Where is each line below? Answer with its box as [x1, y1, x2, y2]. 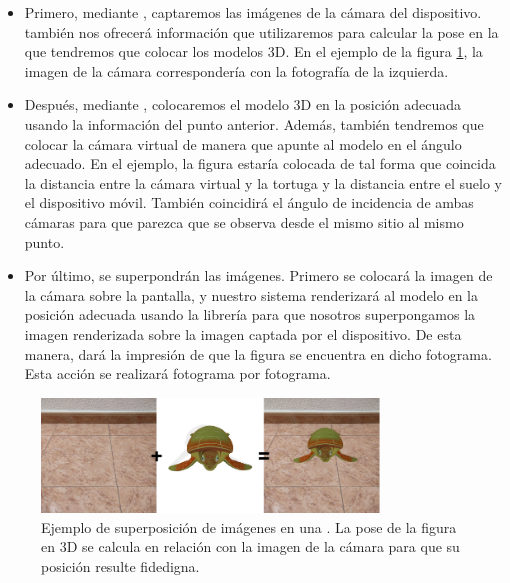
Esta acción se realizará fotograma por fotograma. [24, 363, 331, 384]
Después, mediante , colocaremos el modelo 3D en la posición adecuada [24, 94, 462, 115]
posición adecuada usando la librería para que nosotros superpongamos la [24, 304, 476, 325]
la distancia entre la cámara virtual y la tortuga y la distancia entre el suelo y [24, 172, 502, 193]
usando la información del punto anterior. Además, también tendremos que [24, 113, 484, 134]
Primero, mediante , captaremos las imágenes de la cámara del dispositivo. [24, 2, 482, 22]
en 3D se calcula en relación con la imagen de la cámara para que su [41, 536, 460, 557]
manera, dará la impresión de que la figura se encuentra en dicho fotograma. [24, 343, 492, 364]
